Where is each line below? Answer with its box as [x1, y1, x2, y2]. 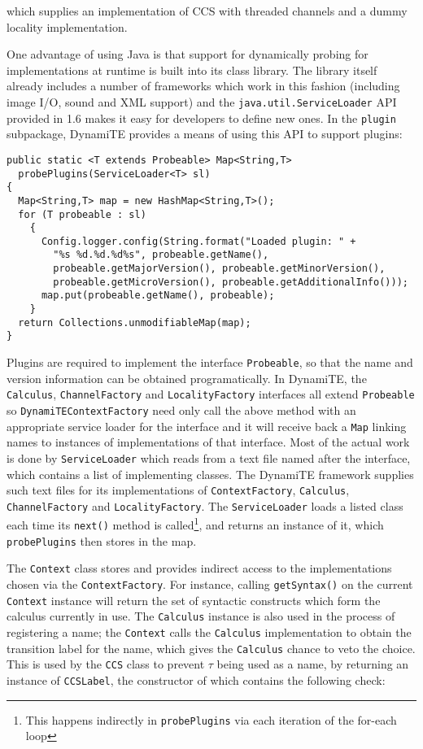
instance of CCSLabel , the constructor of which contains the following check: [7, 672, 386, 688]
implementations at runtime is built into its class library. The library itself [7, 61, 377, 78]
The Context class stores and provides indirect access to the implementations [7, 560, 392, 577]
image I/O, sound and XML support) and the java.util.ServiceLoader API [7, 93, 397, 110]
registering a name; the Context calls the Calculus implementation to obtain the [7, 624, 412, 641]
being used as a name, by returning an [216, 655, 409, 673]
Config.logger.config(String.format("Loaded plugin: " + [41, 235, 356, 247]
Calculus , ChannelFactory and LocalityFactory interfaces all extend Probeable [7, 385, 415, 403]
